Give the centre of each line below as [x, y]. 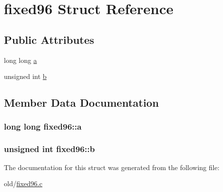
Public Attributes [49, 39]
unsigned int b [25, 76]
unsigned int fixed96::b [49, 149]
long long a [20, 60]
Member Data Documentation [82, 103]
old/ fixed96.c [23, 183]
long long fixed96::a [43, 126]
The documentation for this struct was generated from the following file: [112, 167]
